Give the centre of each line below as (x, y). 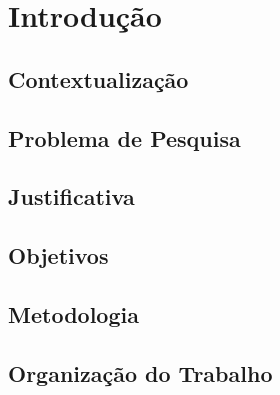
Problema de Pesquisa (124, 137)
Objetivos (58, 255)
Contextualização (98, 78)
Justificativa (71, 196)
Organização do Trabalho (140, 372)
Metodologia (73, 313)
